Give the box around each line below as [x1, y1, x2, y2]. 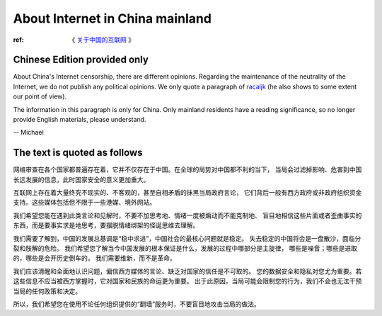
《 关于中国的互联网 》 [69, 35, 134, 44]
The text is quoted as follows [13, 147, 143, 159]
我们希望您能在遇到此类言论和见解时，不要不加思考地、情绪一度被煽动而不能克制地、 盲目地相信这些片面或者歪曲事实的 [13, 211, 362, 220]
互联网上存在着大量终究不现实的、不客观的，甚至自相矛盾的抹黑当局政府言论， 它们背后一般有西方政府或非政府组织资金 [13, 188, 362, 197]
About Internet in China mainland [13, 11, 212, 26]
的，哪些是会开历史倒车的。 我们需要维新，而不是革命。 [13, 254, 176, 262]
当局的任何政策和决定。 [13, 287, 81, 295]
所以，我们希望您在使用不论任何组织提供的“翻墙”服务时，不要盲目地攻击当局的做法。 [13, 300, 261, 308]
